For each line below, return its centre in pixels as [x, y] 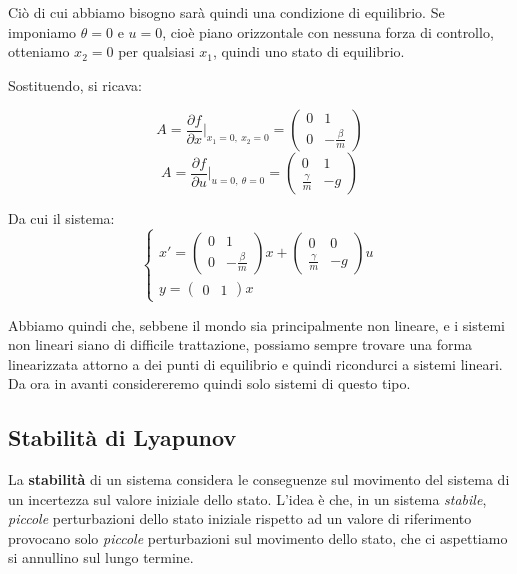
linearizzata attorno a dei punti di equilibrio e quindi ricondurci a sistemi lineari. [255, 363]
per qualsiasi [156, 51]
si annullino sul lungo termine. [101, 557]
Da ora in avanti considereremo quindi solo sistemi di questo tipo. [209, 383]
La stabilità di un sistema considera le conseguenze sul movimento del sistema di [259, 479]
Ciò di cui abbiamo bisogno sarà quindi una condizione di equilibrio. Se [226, 12]
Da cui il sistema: [61, 218]
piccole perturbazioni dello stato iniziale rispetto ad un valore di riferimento [240, 518]
